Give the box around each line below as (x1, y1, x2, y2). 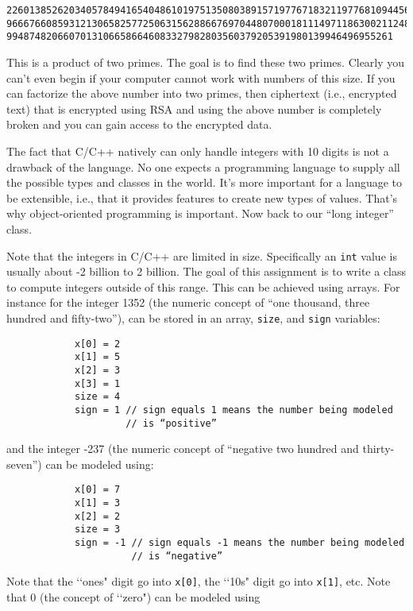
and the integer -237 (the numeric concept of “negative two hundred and (6, 440, 359, 457)
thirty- (362, 440, 395, 457)
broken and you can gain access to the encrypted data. (6, 116, 272, 133)
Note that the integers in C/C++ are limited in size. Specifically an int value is (6, 247, 397, 264)
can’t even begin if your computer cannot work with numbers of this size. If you (6, 69, 396, 86)
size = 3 (74, 524, 121, 536)
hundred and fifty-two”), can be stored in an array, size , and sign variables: (6, 309, 380, 326)
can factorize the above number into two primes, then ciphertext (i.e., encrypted (6, 85, 397, 102)
